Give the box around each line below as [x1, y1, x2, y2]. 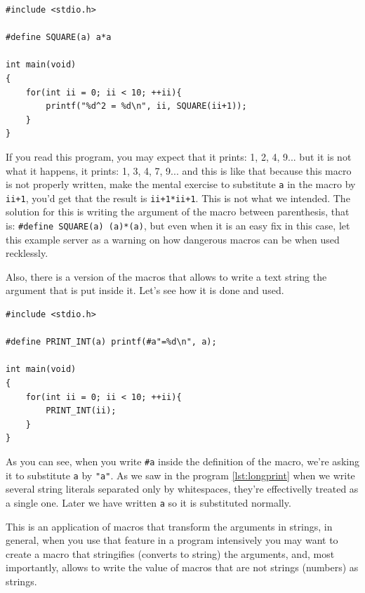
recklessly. [6, 246, 48, 260]
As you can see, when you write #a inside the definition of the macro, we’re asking [6, 454, 359, 468]
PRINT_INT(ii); [46, 406, 117, 416]
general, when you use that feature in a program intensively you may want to [6, 533, 338, 547]
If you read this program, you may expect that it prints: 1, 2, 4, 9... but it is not [6, 149, 352, 164]
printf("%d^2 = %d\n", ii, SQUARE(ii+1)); [46, 101, 247, 112]
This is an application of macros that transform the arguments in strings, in [6, 519, 333, 533]
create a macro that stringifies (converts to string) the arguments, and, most [6, 546, 335, 561]
